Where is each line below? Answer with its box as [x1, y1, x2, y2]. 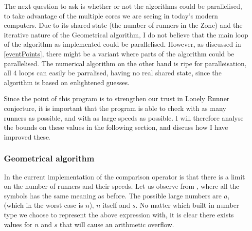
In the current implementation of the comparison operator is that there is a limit [4, 171, 245, 181]
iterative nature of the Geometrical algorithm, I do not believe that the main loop [4, 29, 248, 39]
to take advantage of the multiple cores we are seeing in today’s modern [4, 10, 218, 20]
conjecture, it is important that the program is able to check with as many [4, 103, 226, 113]
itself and [102, 200, 130, 210]
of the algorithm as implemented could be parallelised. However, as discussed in [4, 39, 241, 49]
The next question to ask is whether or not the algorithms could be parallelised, [4, 1, 242, 11]
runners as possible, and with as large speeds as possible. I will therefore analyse [4, 112, 244, 123]
